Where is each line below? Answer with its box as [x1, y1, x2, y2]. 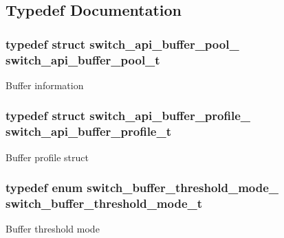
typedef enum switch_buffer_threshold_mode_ [6, 179, 279, 196]
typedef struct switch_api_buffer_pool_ [6, 35, 239, 52]
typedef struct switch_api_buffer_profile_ [6, 107, 250, 124]
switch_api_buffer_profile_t [6, 123, 172, 140]
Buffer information [6, 78, 84, 92]
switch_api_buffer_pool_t [6, 51, 160, 68]
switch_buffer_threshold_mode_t [6, 195, 203, 212]
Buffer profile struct [6, 150, 89, 164]
